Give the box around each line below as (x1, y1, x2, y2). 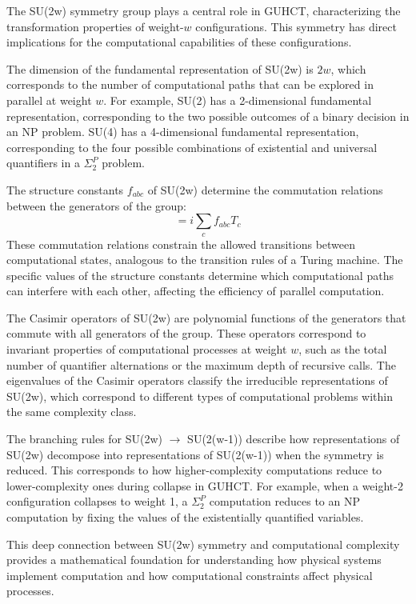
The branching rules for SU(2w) (6, 430, 163, 447)
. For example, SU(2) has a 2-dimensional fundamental (103, 91, 372, 108)
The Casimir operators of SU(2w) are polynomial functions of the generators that (6, 309, 406, 326)
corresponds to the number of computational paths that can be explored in (6, 76, 374, 93)
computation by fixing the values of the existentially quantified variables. (6, 509, 364, 526)
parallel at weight (6, 91, 92, 108)
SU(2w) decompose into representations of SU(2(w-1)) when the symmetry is (6, 446, 384, 462)
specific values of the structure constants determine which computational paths (6, 266, 394, 283)
